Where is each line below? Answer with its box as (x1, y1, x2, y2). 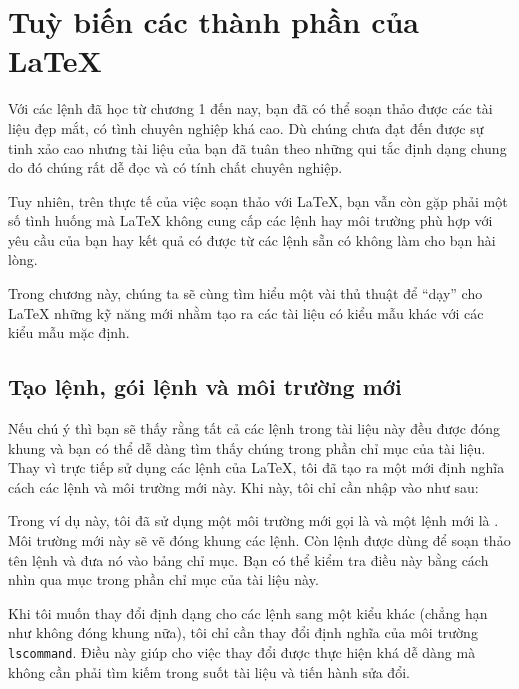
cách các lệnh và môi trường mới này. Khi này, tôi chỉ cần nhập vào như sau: (8, 476, 479, 497)
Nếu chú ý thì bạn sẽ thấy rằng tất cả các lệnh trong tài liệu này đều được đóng (8, 418, 501, 439)
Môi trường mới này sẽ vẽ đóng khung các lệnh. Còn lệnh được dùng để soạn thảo (8, 530, 511, 551)
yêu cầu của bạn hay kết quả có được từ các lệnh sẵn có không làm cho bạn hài (8, 229, 496, 250)
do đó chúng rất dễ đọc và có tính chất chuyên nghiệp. (8, 157, 343, 178)
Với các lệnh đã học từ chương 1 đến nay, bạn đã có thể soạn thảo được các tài (8, 98, 493, 119)
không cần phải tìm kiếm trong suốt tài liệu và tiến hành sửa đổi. (8, 661, 410, 682)
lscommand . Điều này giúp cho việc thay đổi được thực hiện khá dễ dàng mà (8, 641, 476, 662)
